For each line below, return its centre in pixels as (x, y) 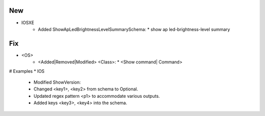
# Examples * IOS (27, 71)
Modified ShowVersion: (57, 82)
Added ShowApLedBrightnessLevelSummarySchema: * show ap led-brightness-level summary (134, 29)
